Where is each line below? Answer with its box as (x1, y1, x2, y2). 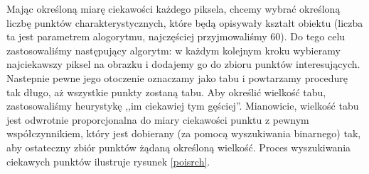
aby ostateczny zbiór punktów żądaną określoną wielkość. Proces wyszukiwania (6, 139, 351, 154)
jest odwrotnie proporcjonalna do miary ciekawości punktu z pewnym (6, 112, 309, 127)
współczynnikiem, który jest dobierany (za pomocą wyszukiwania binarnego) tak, (6, 126, 361, 141)
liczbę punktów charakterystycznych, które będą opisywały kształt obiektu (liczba (6, 15, 363, 30)
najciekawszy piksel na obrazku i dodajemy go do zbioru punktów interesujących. (6, 57, 360, 71)
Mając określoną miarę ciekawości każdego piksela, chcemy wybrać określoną (6, 1, 341, 16)
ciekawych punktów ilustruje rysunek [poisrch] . (6, 153, 210, 168)
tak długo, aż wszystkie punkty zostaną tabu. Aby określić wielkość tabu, (6, 84, 326, 99)
